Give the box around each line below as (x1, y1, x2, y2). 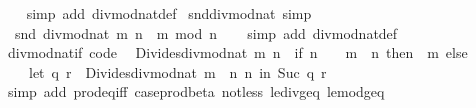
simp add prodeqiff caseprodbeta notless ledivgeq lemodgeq (7, 81, 385, 102)
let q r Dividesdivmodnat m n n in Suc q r (28, 61, 327, 82)
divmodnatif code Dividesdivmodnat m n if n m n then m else (7, 42, 468, 63)
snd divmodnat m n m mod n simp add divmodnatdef (14, 22, 398, 43)
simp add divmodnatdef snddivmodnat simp (26, 3, 312, 23)
